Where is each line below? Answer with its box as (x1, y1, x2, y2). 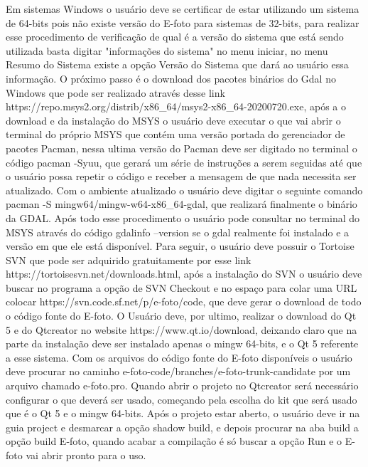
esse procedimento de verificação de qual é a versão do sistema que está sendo (6, 29, 344, 44)
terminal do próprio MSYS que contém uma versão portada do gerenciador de (6, 127, 345, 142)
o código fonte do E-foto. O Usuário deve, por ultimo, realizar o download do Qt (6, 308, 357, 323)
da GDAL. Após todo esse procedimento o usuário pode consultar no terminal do (6, 210, 360, 225)
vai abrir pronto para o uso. (26, 448, 146, 462)
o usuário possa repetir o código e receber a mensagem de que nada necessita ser (6, 169, 357, 184)
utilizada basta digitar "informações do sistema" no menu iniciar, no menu (6, 43, 328, 58)
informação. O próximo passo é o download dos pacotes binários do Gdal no (6, 70, 336, 85)
